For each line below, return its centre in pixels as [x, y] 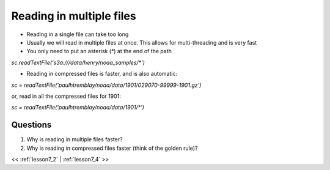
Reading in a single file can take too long [78, 34]
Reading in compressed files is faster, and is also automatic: [102, 74]
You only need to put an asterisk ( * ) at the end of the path [99, 51]
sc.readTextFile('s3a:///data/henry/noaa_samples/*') [78, 62]
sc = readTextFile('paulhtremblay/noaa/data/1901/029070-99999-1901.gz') [106, 85]
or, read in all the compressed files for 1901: [66, 96]
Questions [31, 125]
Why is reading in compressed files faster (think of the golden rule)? [112, 148]
